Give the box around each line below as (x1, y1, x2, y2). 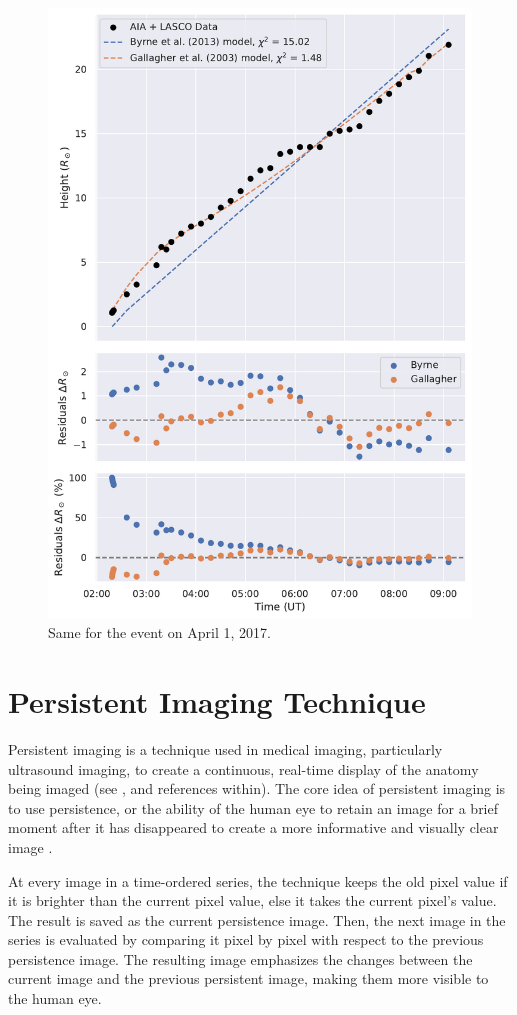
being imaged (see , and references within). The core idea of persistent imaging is (8, 778, 506, 799)
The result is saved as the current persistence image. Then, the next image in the (8, 909, 506, 930)
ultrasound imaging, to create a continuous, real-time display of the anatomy (8, 758, 479, 779)
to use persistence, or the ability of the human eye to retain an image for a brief (8, 797, 499, 818)
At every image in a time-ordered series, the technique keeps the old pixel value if (8, 870, 508, 891)
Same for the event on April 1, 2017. (48, 622, 271, 643)
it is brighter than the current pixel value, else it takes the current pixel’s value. (8, 890, 497, 911)
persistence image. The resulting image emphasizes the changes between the (8, 948, 473, 969)
